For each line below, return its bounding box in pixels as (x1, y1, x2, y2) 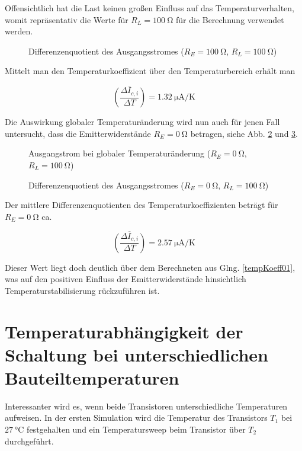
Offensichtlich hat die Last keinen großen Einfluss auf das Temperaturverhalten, (5, 2, 295, 14)
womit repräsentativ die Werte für (5, 13, 128, 25)
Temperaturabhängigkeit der (5, 319, 243, 343)
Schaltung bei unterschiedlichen (5, 342, 268, 366)
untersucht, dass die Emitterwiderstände (5, 127, 151, 139)
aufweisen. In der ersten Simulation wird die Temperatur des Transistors (5, 411, 268, 424)
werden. (5, 25, 33, 37)
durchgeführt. (5, 434, 54, 447)
